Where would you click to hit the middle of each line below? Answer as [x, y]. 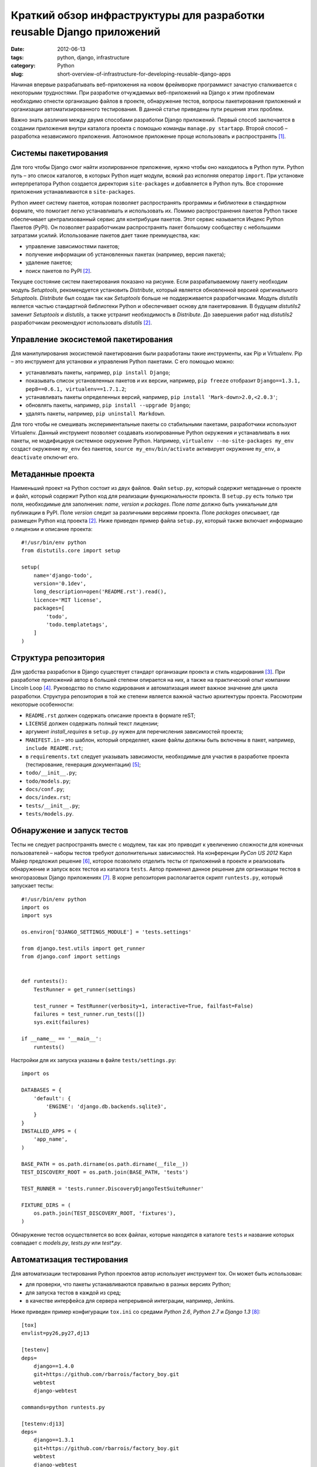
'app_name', [50, 1139]
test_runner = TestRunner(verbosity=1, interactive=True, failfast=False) [143, 1006]
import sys [37, 916]
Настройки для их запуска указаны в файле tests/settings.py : [93, 1060]
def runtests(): [45, 981]
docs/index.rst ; [48, 797]
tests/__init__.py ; [53, 805]
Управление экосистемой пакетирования [92, 339]
